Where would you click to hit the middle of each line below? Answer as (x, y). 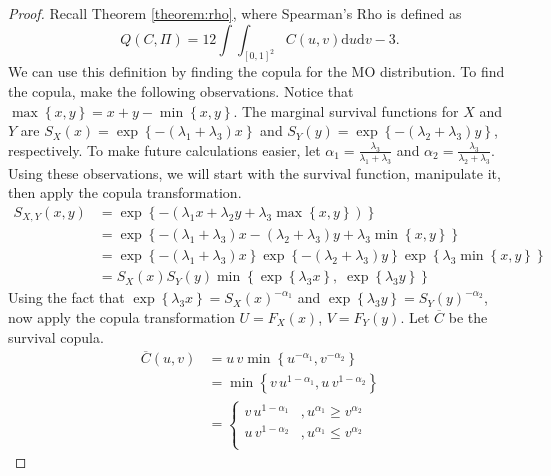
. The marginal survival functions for (346, 110)
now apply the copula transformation (121, 316)
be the (468, 316)
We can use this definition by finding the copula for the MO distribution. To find (256, 71)
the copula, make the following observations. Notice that (181, 91)
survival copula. (56, 336)
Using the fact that (66, 297)
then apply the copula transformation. (125, 192)
